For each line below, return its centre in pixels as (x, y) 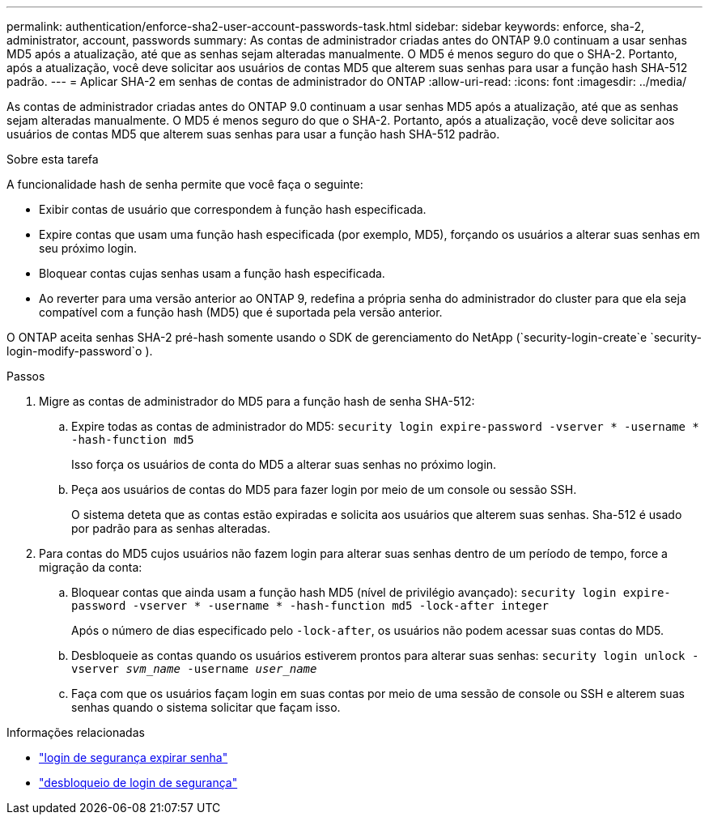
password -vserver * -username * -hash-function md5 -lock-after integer (310, 606)
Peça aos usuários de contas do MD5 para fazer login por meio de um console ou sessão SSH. (324, 489)
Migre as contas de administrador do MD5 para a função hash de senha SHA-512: (257, 401)
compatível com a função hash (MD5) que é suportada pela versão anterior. (241, 312)
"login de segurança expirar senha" (134, 757)
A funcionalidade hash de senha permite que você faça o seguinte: (185, 184)
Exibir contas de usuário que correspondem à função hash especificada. (233, 209)
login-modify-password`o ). (80, 351)
